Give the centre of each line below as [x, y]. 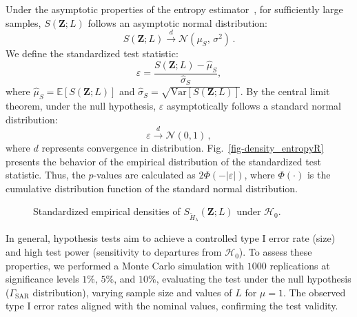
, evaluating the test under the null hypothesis [254, 279]
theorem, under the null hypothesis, [81, 105]
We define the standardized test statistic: [92, 53]
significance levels [42, 279]
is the [319, 175]
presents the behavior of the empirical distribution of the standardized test [163, 161]
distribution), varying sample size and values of [132, 292]
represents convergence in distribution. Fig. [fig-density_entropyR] [183, 147]
